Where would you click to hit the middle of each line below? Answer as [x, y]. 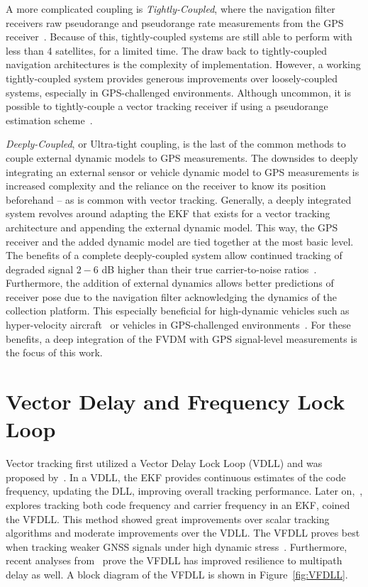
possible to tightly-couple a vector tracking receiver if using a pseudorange [167, 106]
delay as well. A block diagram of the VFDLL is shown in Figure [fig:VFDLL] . [177, 574]
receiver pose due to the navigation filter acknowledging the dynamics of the [171, 296]
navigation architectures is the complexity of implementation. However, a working [183, 64]
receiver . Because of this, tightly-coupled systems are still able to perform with [179, 37]
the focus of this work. [54, 352]
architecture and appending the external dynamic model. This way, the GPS [172, 227]
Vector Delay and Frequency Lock [175, 401]
